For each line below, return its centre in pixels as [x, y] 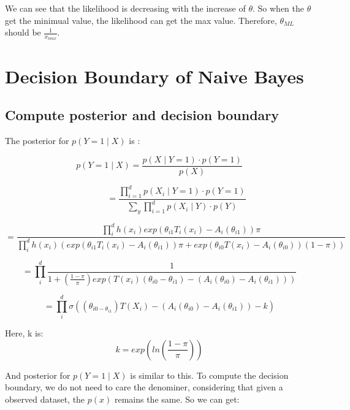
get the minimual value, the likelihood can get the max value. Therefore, [141, 20]
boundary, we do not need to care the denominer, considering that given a [144, 387]
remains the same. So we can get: [177, 399]
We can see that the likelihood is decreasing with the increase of [125, 8]
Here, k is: [24, 332]
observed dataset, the [45, 399]
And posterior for [38, 375]
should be [23, 32]
